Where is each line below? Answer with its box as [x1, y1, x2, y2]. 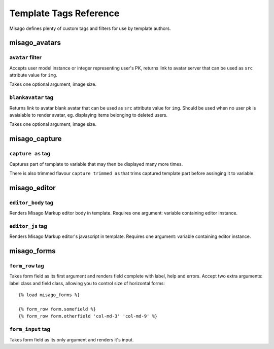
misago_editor [9, 183, 56, 192]
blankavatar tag [9, 94, 54, 101]
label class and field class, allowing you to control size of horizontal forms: [9, 280, 165, 286]
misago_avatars [9, 39, 61, 47]
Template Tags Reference [9, 8, 120, 19]
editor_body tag [9, 199, 54, 206]
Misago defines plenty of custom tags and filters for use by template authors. [9, 25, 171, 31]
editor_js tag [9, 222, 48, 229]
